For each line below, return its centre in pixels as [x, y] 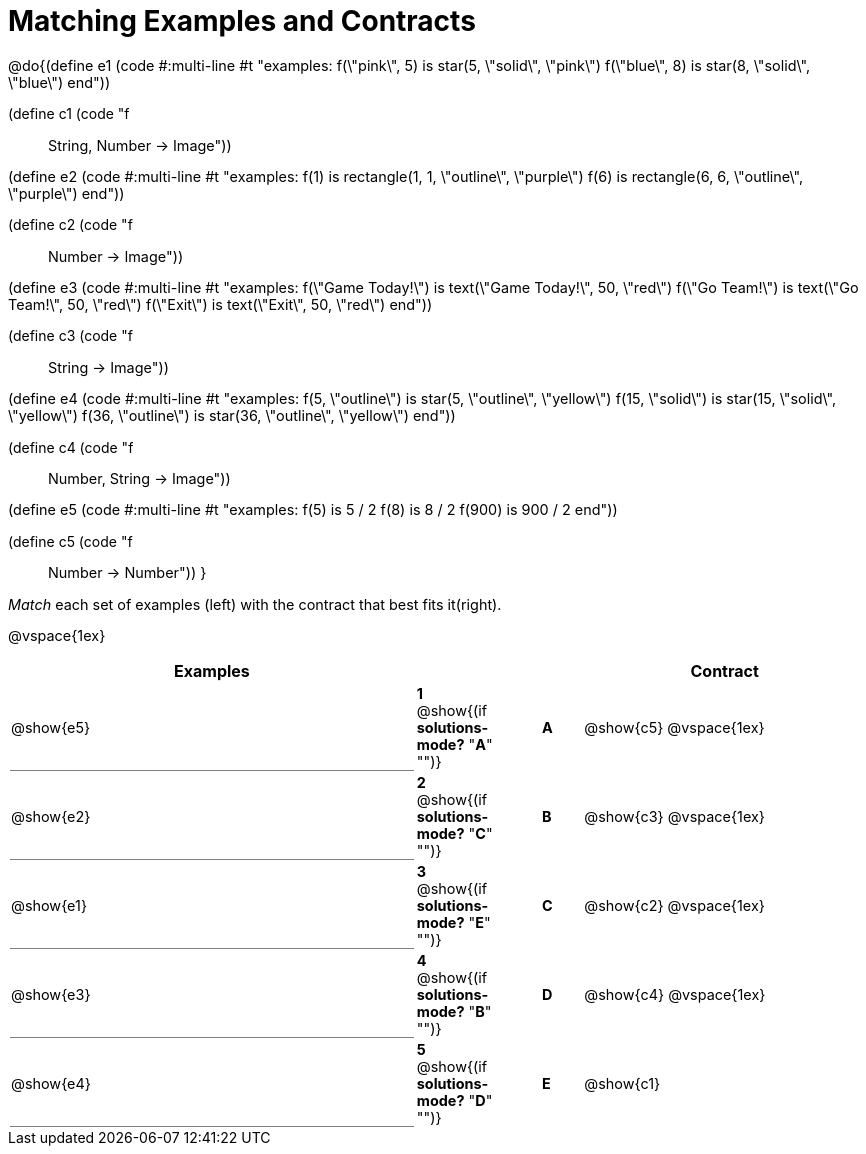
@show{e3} [51, 994]
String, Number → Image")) [140, 145]
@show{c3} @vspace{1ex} [674, 817]
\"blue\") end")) [59, 82]
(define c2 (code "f [70, 225]
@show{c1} [622, 1084]
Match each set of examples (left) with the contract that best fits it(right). [255, 604]
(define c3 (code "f [70, 336]
